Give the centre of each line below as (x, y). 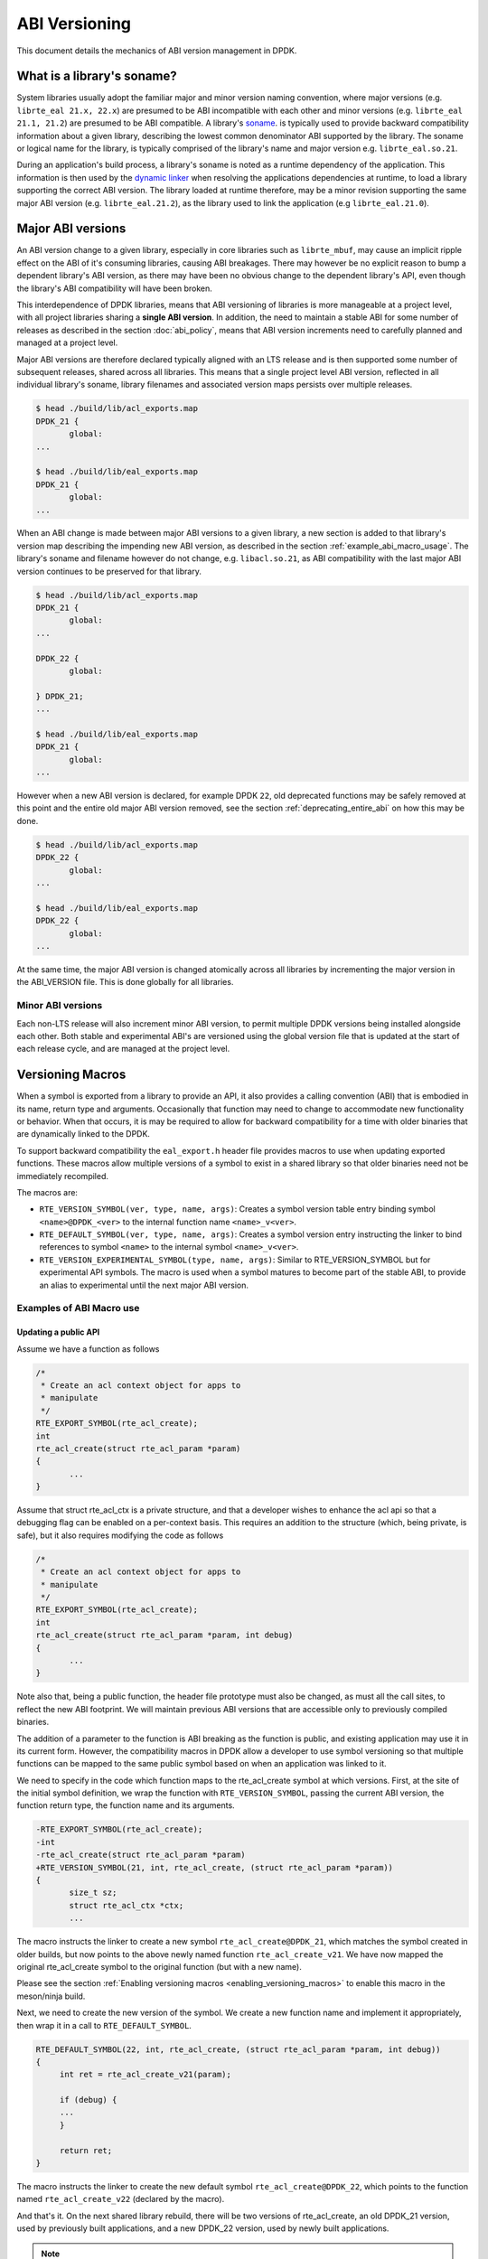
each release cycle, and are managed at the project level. (123, 1049)
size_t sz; (93, 1893)
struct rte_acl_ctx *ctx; (127, 1905)
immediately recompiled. (62, 1176)
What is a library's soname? (97, 76)
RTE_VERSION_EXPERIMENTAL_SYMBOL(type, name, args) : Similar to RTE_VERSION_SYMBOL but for (235, 1260)
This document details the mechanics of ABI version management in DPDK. (157, 51)
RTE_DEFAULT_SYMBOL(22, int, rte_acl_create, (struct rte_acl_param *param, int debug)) (239, 2049)
